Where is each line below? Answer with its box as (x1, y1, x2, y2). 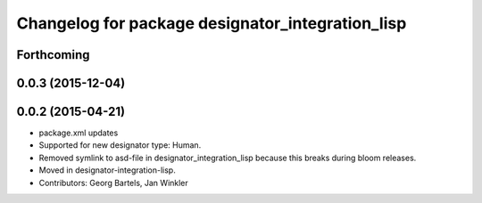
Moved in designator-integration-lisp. (38, 165, 176, 175)
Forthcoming (16, 47, 90, 62)
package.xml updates (38, 127, 119, 138)
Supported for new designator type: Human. (38, 140, 202, 150)
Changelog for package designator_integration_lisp (16, 13, 407, 33)
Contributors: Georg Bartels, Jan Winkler (38, 177, 189, 188)
